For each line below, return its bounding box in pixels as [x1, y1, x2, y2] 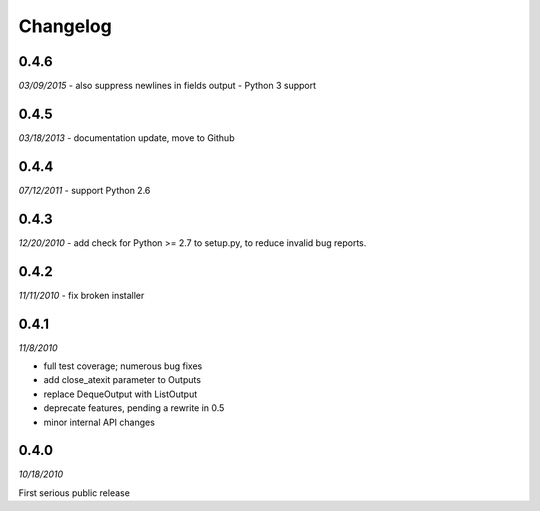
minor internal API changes [43, 416, 155, 428]
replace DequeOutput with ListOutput [43, 388, 198, 400]
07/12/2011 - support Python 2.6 [18, 184, 151, 196]
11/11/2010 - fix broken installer [18, 289, 145, 301]
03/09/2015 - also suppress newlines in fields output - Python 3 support [18, 80, 317, 92]
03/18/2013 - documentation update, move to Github [18, 131, 235, 144]
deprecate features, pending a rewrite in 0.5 [43, 402, 225, 414]
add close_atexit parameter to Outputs [43, 374, 202, 386]
